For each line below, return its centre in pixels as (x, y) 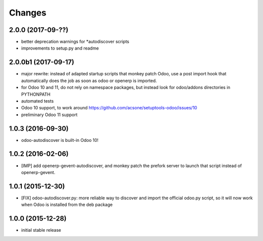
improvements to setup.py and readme (60, 48)
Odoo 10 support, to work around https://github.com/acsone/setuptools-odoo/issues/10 (109, 108)
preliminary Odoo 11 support (49, 115)
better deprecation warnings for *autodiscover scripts (75, 42)
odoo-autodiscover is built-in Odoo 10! (60, 140)
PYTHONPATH (36, 94)
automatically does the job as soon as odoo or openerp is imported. (89, 81)
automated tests (38, 101)
